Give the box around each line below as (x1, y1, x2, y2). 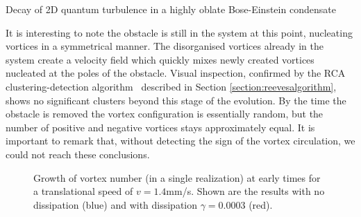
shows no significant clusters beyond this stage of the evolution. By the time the (6, 93, 346, 107)
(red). (249, 197, 273, 211)
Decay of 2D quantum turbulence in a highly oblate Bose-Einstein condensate (6, 2, 336, 16)
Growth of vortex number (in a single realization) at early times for (33, 170, 321, 185)
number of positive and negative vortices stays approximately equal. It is (6, 120, 315, 134)
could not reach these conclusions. (6, 147, 150, 161)
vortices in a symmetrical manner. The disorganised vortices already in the (6, 39, 324, 53)
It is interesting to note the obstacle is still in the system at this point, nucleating (6, 25, 353, 39)
